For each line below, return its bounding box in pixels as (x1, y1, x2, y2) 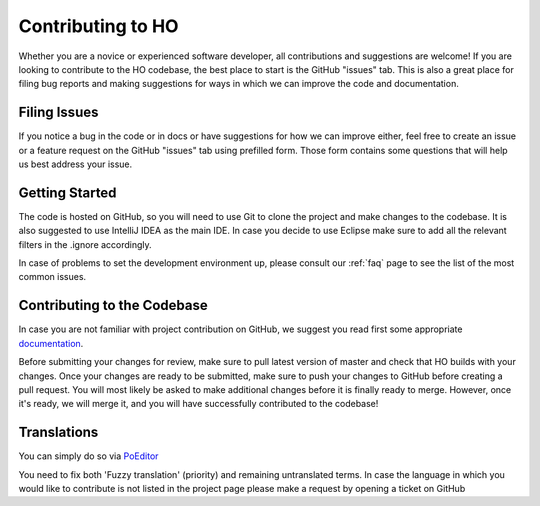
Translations (18, 424, 99, 441)
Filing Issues (18, 104, 99, 121)
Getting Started (18, 184, 117, 201)
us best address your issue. (18, 158, 133, 170)
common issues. (18, 271, 87, 283)
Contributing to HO (18, 15, 179, 37)
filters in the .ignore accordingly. (18, 238, 152, 250)
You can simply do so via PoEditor (18, 450, 159, 462)
